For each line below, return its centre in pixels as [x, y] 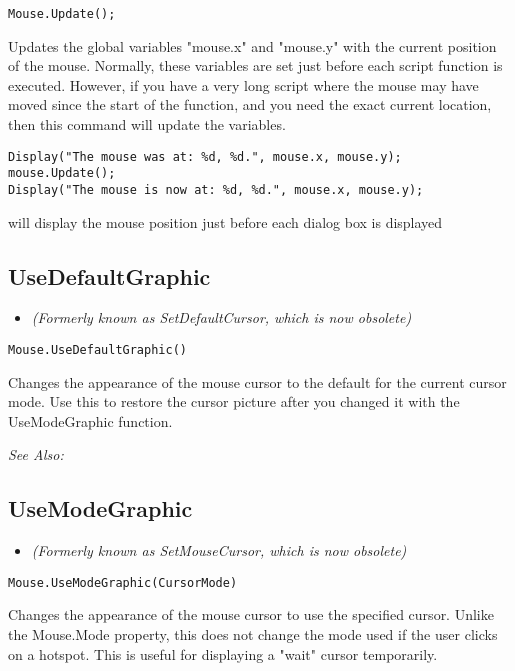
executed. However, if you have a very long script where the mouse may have [243, 84]
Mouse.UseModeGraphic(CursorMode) [123, 582]
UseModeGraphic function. [90, 420]
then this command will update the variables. [147, 124]
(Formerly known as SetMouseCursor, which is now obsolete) [219, 550]
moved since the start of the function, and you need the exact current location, [250, 104]
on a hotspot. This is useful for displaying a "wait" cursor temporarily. [223, 653]
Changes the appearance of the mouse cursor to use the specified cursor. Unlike [251, 614]
